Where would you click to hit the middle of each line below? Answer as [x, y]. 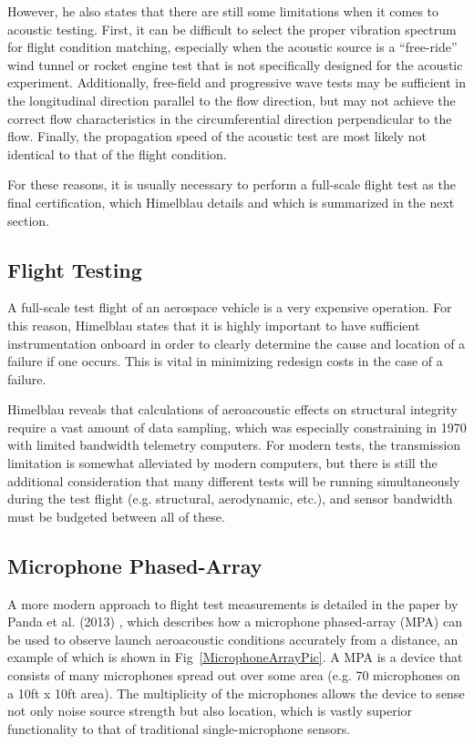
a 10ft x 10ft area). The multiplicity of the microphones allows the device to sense [236, 693]
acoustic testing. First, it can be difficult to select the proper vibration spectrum [232, 29]
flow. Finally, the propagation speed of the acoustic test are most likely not [217, 136]
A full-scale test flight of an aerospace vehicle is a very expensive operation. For [230, 307]
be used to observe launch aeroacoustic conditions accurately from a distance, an [233, 639]
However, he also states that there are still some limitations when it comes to [223, 11]
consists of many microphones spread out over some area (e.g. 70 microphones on [234, 675]
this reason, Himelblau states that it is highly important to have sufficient [214, 325]
